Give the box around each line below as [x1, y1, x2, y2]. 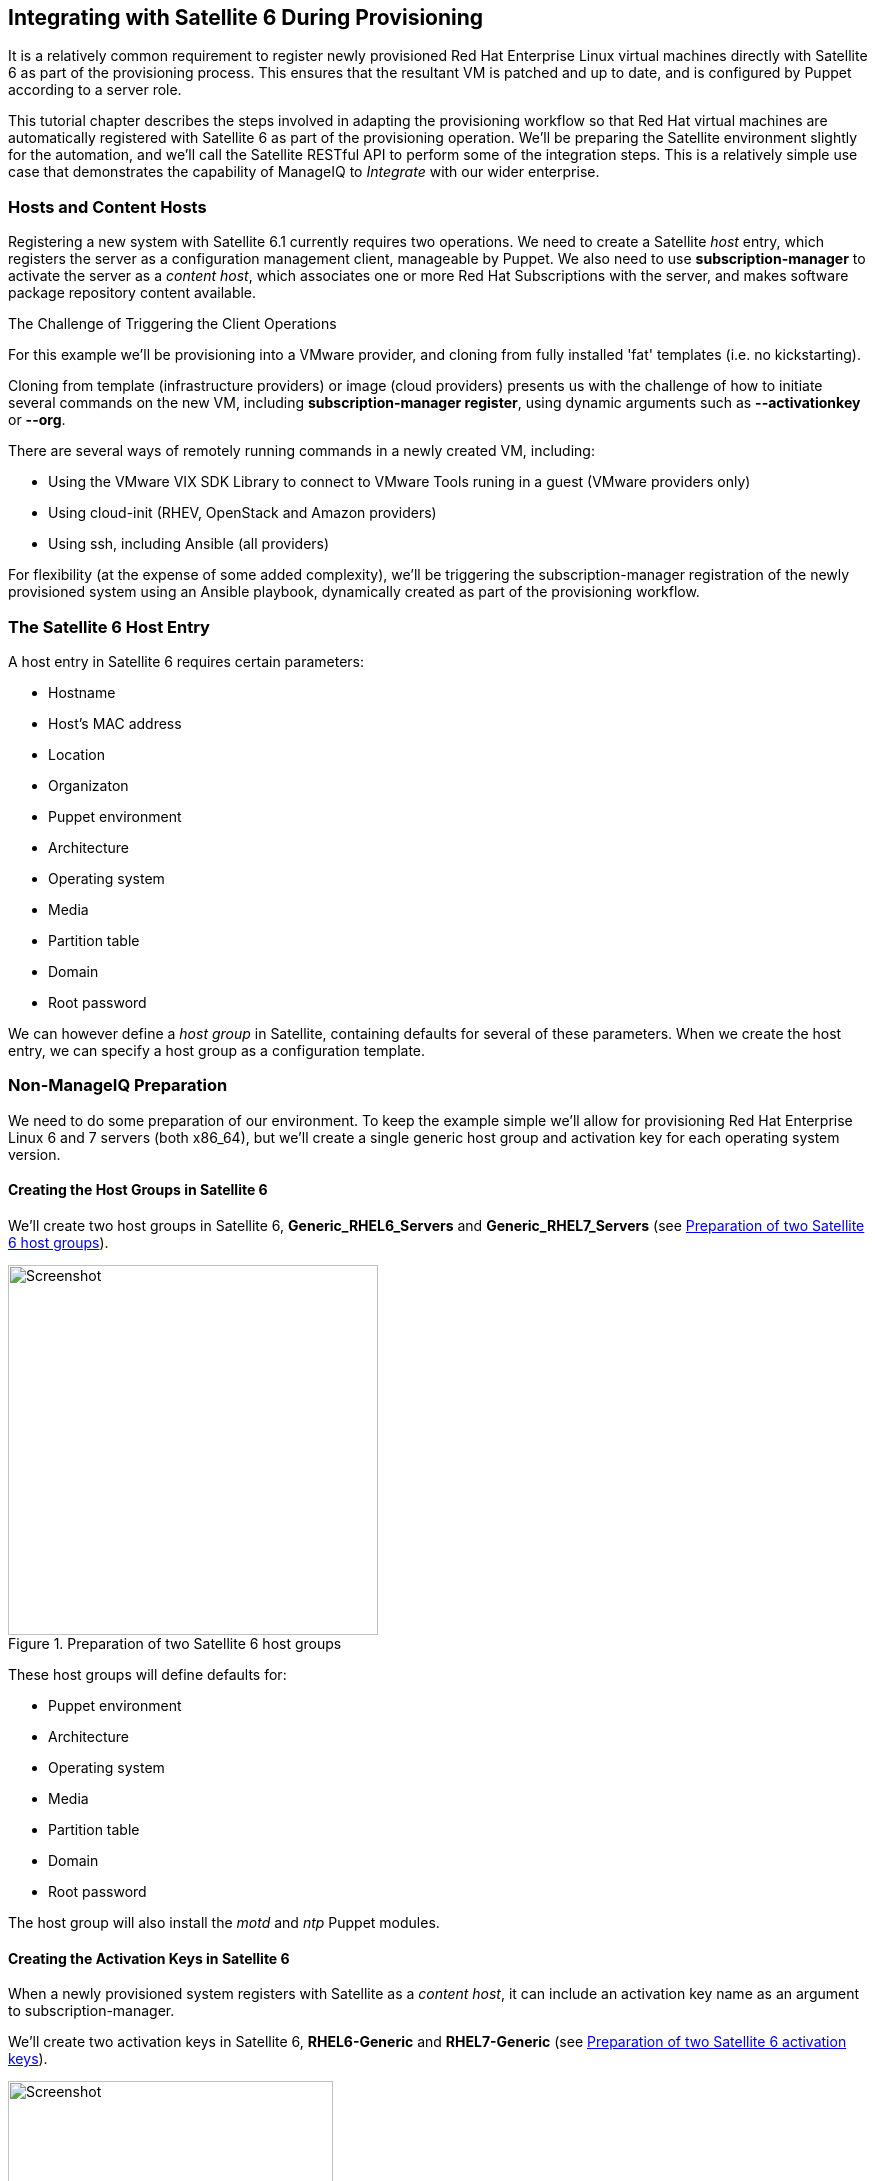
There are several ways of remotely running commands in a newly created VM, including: [8, 442, 595, 460]
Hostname [48, 683, 116, 701]
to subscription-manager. [8, 2002, 175, 2020]
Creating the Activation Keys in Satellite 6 [8, 1949, 290, 1967]
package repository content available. [8, 284, 257, 302]
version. [8, 1145, 61, 1163]
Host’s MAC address [48, 714, 182, 732]
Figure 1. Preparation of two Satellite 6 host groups [8, 1634, 342, 1652]
